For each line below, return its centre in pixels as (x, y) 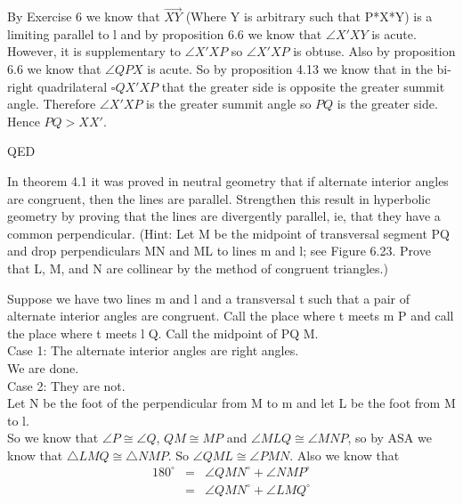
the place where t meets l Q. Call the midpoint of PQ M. (163, 333)
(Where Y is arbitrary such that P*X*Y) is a (309, 16)
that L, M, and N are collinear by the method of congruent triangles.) (198, 268)
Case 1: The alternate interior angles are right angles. (153, 350)
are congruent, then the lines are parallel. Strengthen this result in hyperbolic (219, 198)
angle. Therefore (52, 104)
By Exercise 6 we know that (84, 16)
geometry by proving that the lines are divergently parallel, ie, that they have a (224, 216)
